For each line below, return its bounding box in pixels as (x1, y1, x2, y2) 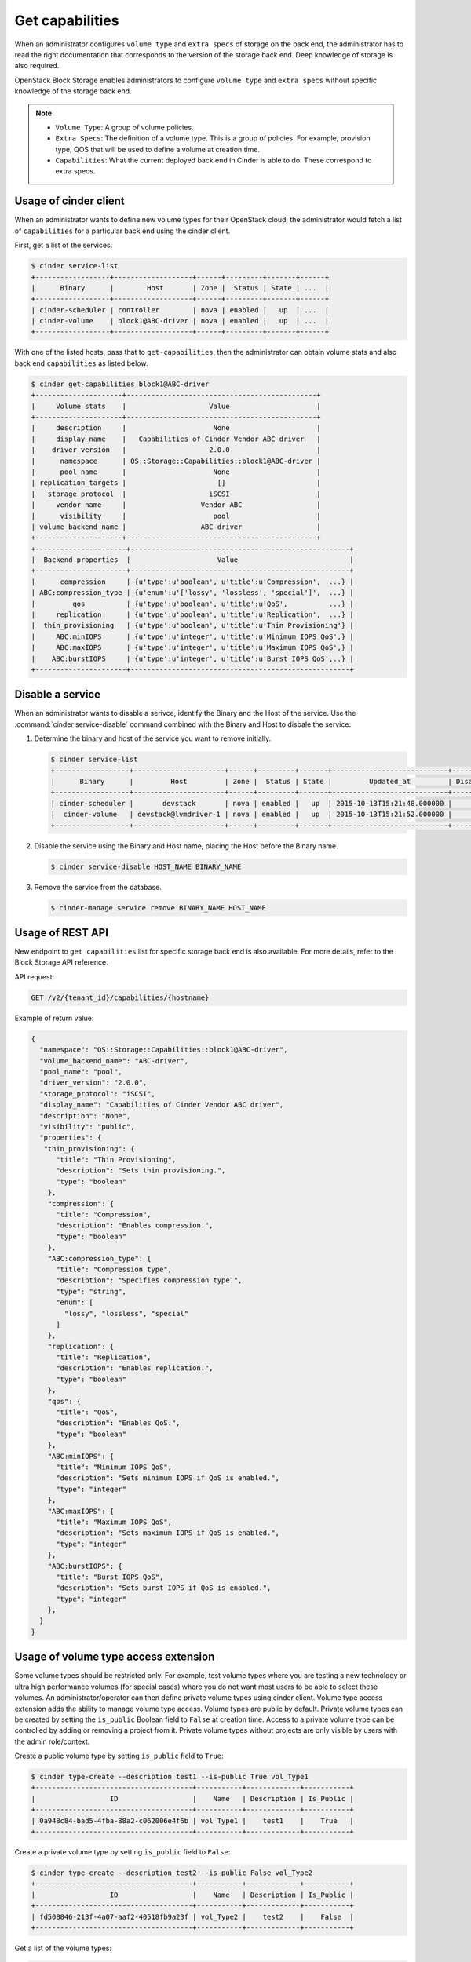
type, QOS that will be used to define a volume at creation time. (55, 144, 261, 154)
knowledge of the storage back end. (14, 86, 133, 96)
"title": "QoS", (56, 1408, 119, 1417)
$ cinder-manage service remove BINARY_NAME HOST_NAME (50, 903, 266, 912)
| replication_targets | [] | (31, 479, 321, 487)
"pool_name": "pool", (39, 1067, 123, 1076)
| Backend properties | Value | (31, 556, 355, 564)
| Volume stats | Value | (31, 401, 321, 410)
